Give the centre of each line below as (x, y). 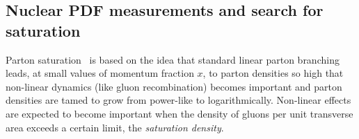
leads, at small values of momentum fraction (100, 73)
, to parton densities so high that (273, 73)
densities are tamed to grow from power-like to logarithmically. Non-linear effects (178, 100)
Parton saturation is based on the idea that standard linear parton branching (173, 59)
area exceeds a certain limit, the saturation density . (115, 127)
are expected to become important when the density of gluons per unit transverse (179, 113)
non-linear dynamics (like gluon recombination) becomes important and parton (174, 86)
